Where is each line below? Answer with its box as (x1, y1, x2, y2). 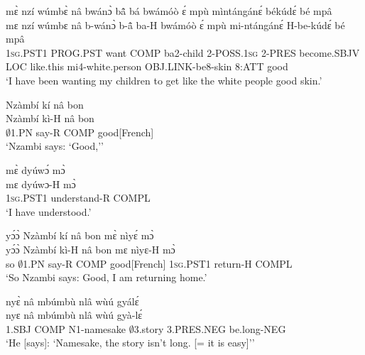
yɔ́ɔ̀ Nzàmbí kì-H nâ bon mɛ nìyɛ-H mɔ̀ (6, 241, 175, 256)
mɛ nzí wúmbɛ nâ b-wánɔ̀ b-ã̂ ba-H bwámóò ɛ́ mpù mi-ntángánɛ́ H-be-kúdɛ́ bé (6, 17, 345, 32)
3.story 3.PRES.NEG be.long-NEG (134, 321, 286, 336)
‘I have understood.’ (6, 204, 92, 219)
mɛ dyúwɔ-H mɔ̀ (6, 176, 76, 191)
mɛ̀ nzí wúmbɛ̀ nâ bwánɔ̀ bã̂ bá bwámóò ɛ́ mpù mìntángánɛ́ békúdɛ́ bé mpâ (6, 4, 332, 18)
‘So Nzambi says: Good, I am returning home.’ (6, 270, 207, 285)
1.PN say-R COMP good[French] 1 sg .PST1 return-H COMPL (23, 256, 293, 271)
